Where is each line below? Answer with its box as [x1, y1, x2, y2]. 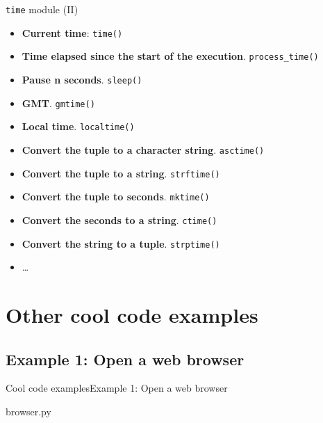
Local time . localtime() [22, 119, 135, 134]
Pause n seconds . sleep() [22, 72, 142, 86]
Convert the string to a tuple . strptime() [22, 236, 220, 250]
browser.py [6, 404, 51, 418]
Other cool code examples [6, 301, 258, 328]
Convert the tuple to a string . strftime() [22, 166, 220, 180]
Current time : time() [22, 25, 123, 40]
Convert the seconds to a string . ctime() [22, 212, 217, 227]
